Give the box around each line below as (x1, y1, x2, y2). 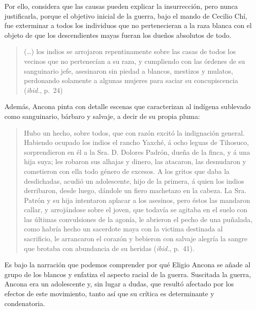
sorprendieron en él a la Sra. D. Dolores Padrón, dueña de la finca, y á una (24, 146, 250, 157)
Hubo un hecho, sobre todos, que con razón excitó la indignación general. (24, 127, 245, 138)
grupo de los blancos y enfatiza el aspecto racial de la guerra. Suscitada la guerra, (4, 269, 251, 279)
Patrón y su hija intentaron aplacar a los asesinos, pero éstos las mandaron (24, 195, 250, 205)
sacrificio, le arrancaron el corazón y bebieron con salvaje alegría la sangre (24, 233, 248, 244)
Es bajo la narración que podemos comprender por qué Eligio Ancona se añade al (4, 259, 251, 270)
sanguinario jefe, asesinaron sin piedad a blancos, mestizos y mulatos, (24, 65, 233, 76)
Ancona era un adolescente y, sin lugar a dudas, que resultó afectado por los (4, 279, 234, 289)
